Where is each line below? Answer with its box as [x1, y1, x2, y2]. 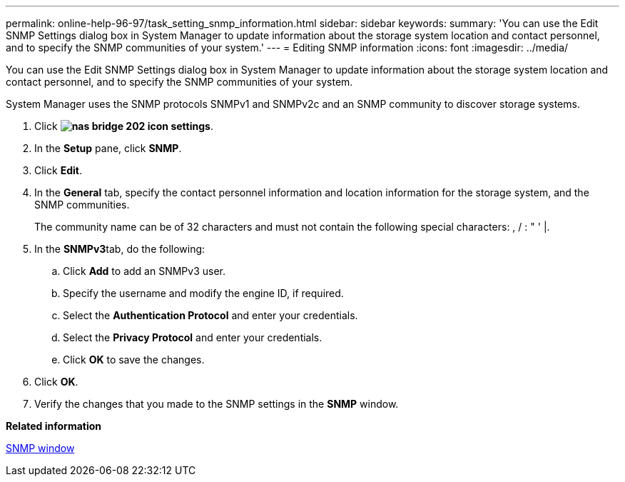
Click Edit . [34, 164, 82, 176]
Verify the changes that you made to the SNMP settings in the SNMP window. [34, 398, 399, 410]
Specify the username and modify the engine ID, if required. [63, 287, 344, 299]
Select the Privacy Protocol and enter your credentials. [63, 331, 322, 343]
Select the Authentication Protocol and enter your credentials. [63, 309, 358, 321]
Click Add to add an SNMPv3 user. [63, 265, 225, 277]
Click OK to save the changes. [63, 353, 205, 366]
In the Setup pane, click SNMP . [34, 142, 182, 154]
